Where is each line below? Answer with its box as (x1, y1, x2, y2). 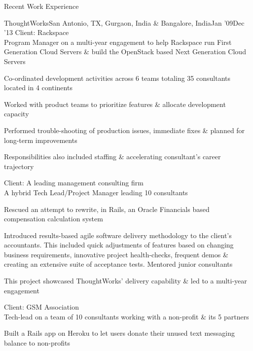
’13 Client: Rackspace (4, 27, 69, 37)
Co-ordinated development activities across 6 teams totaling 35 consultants (4, 72, 231, 83)
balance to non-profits (4, 338, 70, 348)
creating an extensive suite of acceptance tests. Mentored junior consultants (4, 259, 233, 269)
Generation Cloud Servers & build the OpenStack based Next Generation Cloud (4, 46, 246, 57)
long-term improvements (4, 135, 77, 145)
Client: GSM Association (4, 302, 79, 312)
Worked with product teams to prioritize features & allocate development (4, 99, 226, 109)
